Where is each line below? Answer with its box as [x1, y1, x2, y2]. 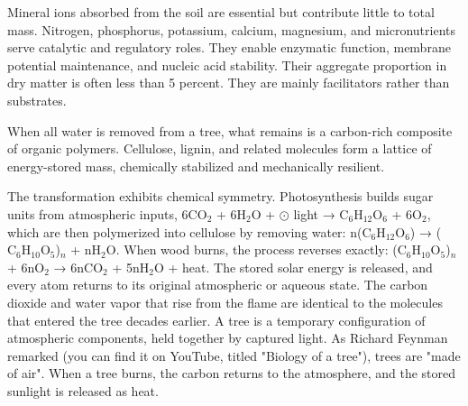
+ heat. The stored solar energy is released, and [168, 257, 433, 276]
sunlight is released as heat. [7, 381, 159, 400]
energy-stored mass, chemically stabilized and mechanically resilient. [7, 156, 385, 175]
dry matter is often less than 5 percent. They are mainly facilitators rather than [7, 73, 450, 92]
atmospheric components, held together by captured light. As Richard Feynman [7, 328, 448, 347]
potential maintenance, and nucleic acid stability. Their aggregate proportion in [7, 55, 447, 74]
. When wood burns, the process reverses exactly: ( [115, 240, 398, 259]
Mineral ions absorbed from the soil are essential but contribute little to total [7, 3, 435, 21]
